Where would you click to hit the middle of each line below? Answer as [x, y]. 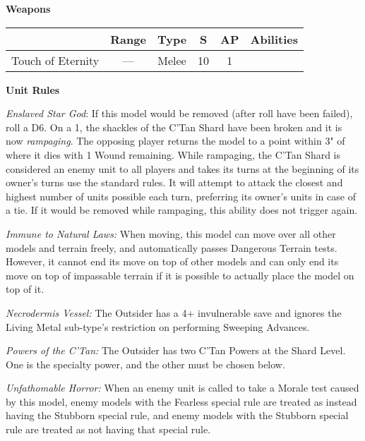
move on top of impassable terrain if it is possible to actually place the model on [180, 275]
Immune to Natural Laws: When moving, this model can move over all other [171, 233]
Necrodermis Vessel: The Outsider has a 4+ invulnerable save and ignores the [174, 312]
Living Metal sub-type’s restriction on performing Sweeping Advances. [158, 326]
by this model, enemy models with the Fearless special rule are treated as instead [181, 401]
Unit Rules [33, 89]
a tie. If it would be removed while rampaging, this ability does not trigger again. [182, 210]
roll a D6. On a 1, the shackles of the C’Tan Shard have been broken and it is [174, 127]
